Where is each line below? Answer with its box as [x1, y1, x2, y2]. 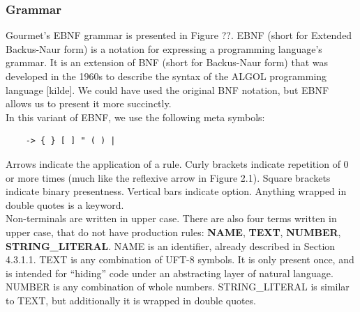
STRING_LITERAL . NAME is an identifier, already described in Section [6, 238, 336, 253]
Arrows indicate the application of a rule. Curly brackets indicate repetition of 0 [6, 156, 349, 171]
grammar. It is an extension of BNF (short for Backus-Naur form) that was [6, 55, 329, 70]
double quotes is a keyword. [6, 197, 124, 212]
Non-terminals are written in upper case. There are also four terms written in [6, 211, 337, 226]
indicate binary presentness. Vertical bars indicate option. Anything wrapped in [6, 184, 347, 198]
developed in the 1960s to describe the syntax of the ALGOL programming [6, 69, 327, 83]
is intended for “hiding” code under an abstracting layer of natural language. [6, 265, 333, 280]
